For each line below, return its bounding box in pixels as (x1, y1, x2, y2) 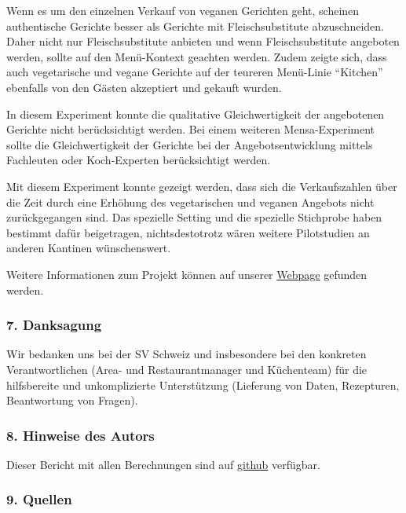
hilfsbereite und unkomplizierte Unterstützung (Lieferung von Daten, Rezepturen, (6, 376, 400, 393)
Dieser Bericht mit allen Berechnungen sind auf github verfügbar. (6, 456, 320, 472)
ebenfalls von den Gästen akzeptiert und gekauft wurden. (6, 79, 282, 95)
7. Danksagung (6, 315, 102, 335)
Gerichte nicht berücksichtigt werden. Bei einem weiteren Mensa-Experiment (6, 121, 375, 137)
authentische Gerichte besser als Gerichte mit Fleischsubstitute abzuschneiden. (6, 17, 384, 34)
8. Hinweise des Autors (6, 425, 155, 445)
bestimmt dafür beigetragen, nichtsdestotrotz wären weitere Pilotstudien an (6, 224, 370, 240)
